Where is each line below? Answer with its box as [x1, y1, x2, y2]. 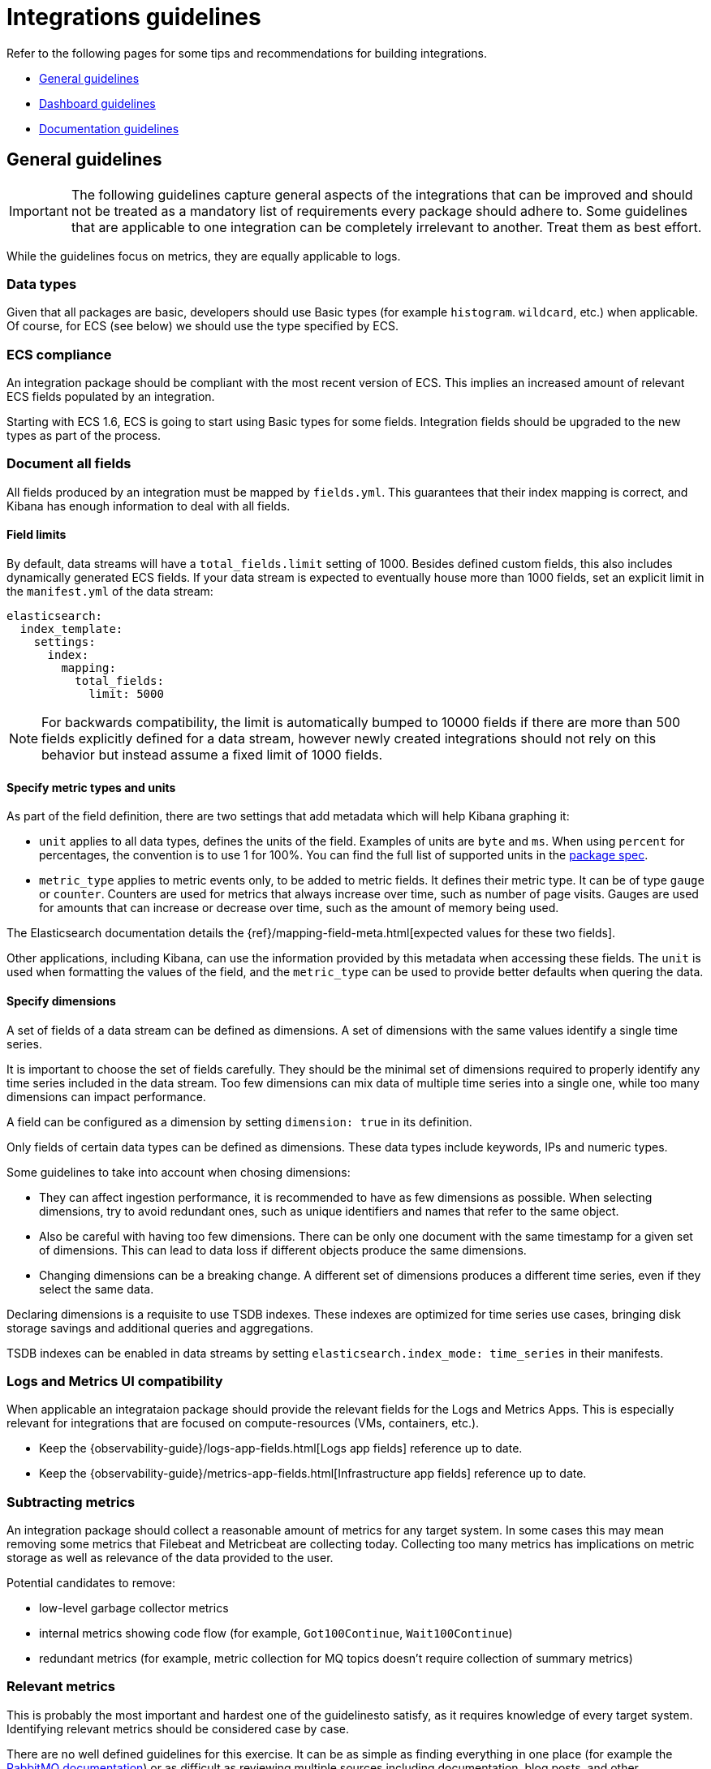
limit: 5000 [88, 687, 164, 701]
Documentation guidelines [39, 121, 179, 136]
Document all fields [6, 455, 131, 472]
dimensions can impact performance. [6, 1089, 206, 1104]
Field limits [6, 527, 67, 542]
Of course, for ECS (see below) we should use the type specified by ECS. [6, 319, 399, 334]
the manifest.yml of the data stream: [6, 584, 213, 599]
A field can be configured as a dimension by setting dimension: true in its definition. [6, 1114, 472, 1129]
